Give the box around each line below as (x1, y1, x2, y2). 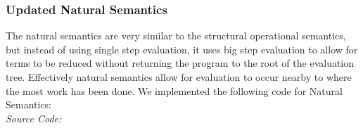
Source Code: (6, 110, 62, 125)
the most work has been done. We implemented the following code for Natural (6, 83, 343, 98)
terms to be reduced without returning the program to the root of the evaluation (6, 56, 355, 70)
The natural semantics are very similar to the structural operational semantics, (6, 28, 346, 43)
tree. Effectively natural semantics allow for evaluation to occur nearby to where (6, 70, 352, 84)
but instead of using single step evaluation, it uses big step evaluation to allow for (6, 41, 358, 56)
